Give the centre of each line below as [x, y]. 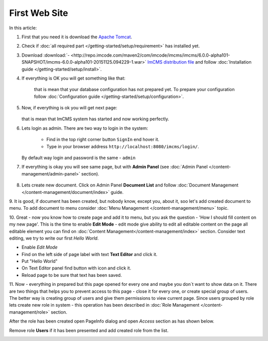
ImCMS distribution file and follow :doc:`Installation [199, 62]
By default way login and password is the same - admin [79, 158]
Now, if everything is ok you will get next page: [69, 108]
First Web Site [39, 13]
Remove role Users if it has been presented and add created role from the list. [89, 330]
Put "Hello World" [40, 261]
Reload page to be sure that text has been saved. [72, 275]
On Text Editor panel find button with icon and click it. [76, 268]
